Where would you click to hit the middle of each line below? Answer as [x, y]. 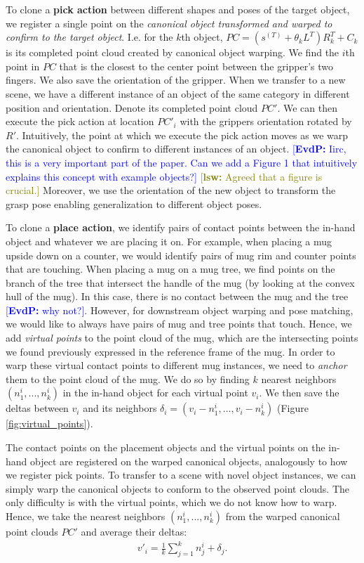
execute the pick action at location [80, 121]
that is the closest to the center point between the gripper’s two [196, 66]
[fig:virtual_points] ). [49, 423]
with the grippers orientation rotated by [266, 121]
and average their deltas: [134, 531]
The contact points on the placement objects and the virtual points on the [166, 447]
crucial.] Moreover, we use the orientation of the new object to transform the [171, 190]
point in [23, 66]
